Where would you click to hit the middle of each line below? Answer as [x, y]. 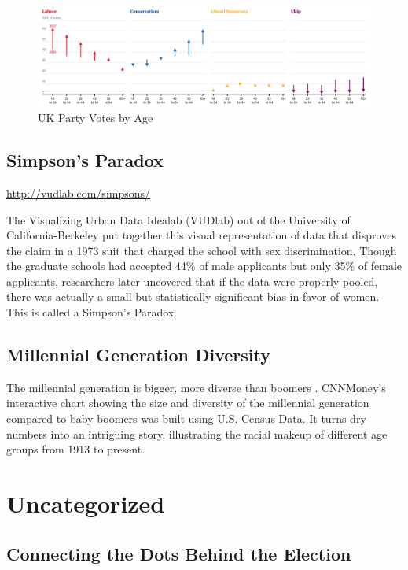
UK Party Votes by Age [96, 118]
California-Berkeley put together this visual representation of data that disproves [201, 235]
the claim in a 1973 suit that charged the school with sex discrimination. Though [202, 250]
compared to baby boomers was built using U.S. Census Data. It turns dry [186, 418]
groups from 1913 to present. [76, 449]
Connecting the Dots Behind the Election [179, 553]
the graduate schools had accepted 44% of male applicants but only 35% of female [204, 266]
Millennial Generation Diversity [138, 355]
